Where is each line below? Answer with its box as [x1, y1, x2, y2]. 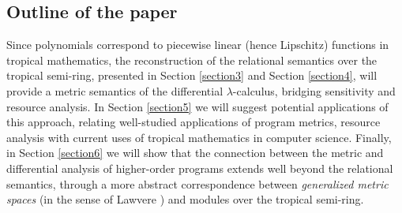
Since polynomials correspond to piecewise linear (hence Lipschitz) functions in [6, 36, 389, 53]
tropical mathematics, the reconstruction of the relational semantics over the [6, 51, 378, 68]
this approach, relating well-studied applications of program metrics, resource [6, 114, 381, 130]
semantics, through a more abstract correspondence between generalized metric [6, 175, 389, 192]
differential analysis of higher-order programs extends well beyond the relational [6, 159, 393, 176]
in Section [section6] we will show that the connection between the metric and [6, 144, 384, 161]
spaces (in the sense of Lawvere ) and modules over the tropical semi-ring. [6, 191, 364, 207]
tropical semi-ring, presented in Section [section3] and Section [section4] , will [6, 67, 378, 84]
